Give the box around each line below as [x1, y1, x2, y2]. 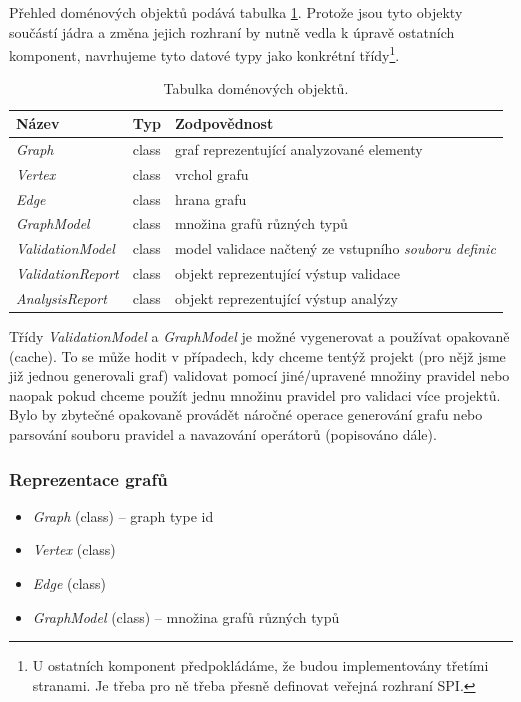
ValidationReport [16, 263, 119, 284]
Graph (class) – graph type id [32, 505, 214, 526]
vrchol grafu [174, 163, 249, 184]
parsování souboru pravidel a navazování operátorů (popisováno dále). [9, 424, 437, 444]
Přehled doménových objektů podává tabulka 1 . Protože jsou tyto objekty [9, 2, 463, 22]
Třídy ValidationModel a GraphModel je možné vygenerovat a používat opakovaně [9, 326, 510, 347]
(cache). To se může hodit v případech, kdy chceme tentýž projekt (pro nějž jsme [9, 345, 506, 366]
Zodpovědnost [174, 113, 274, 134]
